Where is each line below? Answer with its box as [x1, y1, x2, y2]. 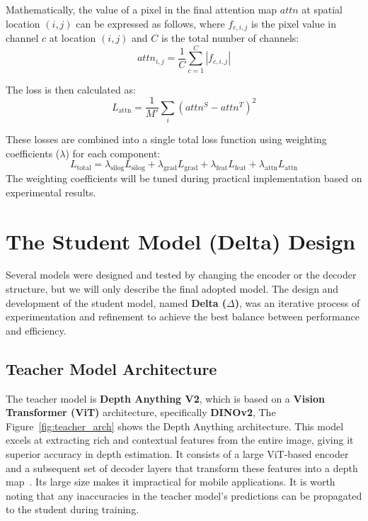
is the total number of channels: [161, 30, 299, 45]
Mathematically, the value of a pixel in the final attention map [6, 2, 277, 16]
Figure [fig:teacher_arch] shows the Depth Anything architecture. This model [6, 418, 344, 433]
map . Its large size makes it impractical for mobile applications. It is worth [6, 474, 335, 489]
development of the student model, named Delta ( [6, 295, 227, 310]
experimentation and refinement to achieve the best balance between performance [6, 309, 360, 324]
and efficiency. [6, 323, 67, 337]
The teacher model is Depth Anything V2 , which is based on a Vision [6, 391, 325, 405]
